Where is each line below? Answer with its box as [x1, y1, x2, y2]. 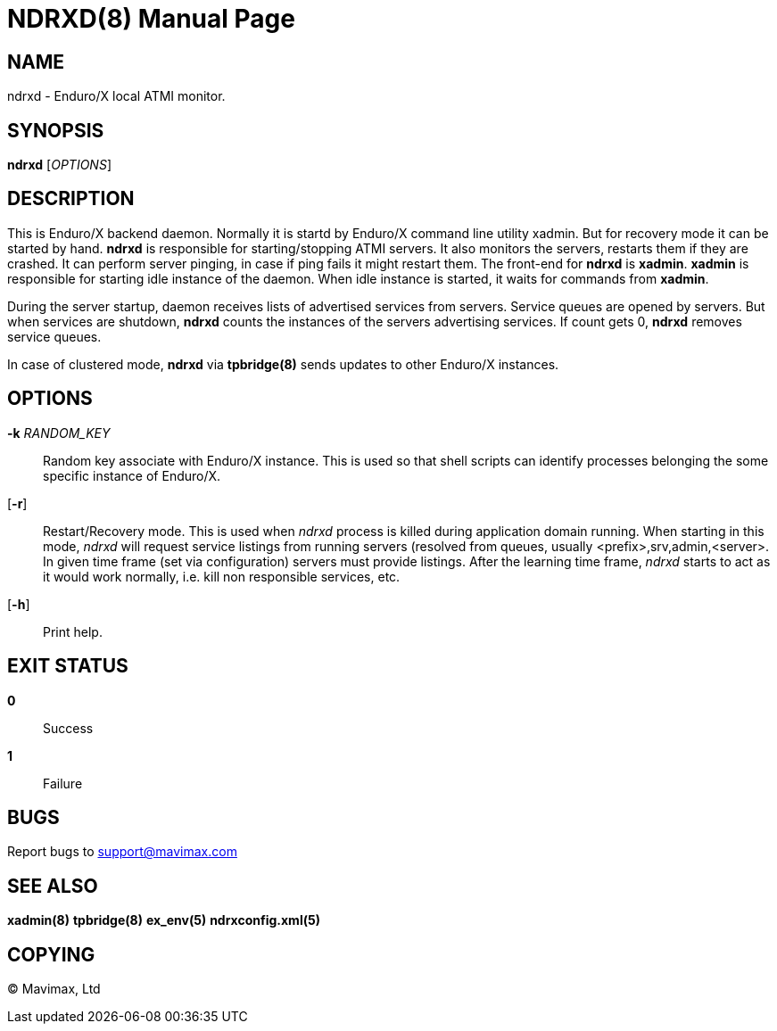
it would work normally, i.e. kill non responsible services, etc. [43, 568, 401, 584]
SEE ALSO [7, 874, 98, 897]
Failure [43, 775, 83, 791]
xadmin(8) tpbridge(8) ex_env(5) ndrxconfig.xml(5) [7, 912, 320, 928]
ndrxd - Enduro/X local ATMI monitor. [7, 88, 226, 104]
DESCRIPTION [7, 187, 135, 210]
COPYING [7, 943, 95, 966]
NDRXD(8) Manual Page [7, 4, 295, 34]
